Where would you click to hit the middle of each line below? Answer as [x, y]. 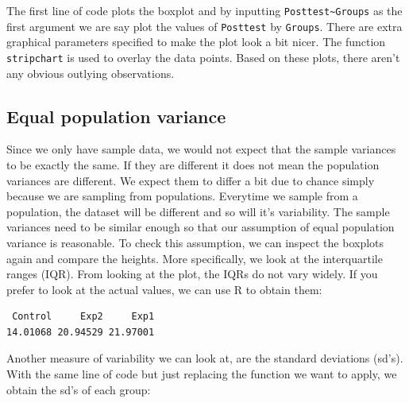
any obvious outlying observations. [91, 73]
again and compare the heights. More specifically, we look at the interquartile [195, 258]
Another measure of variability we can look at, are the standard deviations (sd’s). [205, 358]
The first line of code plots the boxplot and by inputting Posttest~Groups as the [204, 10]
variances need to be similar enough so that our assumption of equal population [201, 227]
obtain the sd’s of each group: [79, 389]
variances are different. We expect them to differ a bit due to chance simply [191, 180]
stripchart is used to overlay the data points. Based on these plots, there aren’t [203, 57]
